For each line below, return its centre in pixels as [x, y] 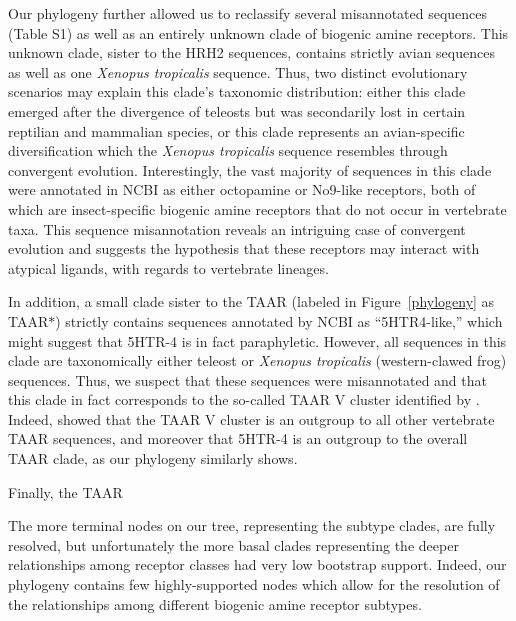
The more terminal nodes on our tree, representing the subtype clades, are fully [252, 525]
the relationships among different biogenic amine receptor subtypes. [215, 603]
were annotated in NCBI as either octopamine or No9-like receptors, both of [242, 189]
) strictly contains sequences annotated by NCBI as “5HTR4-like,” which [279, 320]
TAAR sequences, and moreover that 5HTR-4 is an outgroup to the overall [238, 438]
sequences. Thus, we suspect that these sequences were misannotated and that [247, 379]
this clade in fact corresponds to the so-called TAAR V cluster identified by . [244, 399]
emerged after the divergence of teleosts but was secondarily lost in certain [237, 110]
